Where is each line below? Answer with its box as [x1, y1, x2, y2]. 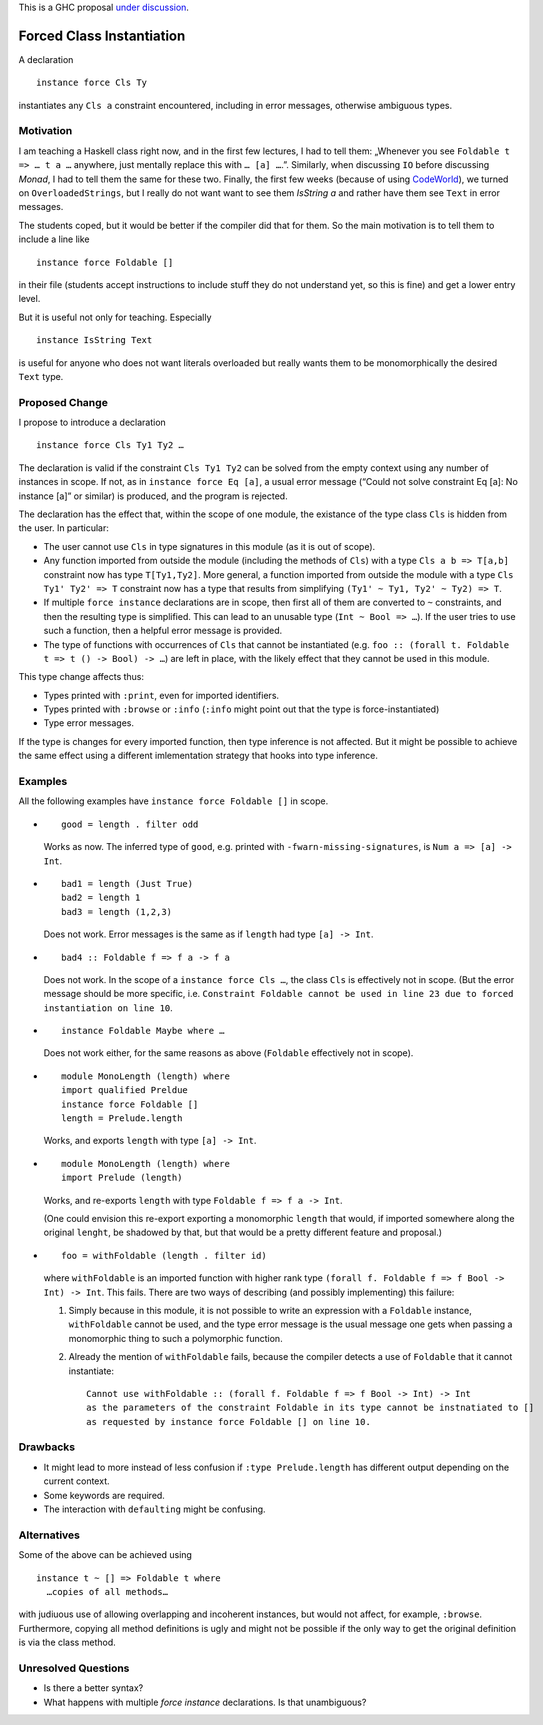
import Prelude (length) [61, 1172, 183, 1184]
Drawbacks [18, 1440, 75, 1454]
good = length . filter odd [61, 818, 199, 830]
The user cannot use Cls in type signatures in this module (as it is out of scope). [43, 540, 376, 552]
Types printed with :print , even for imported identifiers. [43, 689, 280, 701]
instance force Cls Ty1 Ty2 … [36, 440, 185, 451]
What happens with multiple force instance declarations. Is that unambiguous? [43, 1696, 367, 1708]
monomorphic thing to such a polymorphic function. [68, 1332, 284, 1344]
